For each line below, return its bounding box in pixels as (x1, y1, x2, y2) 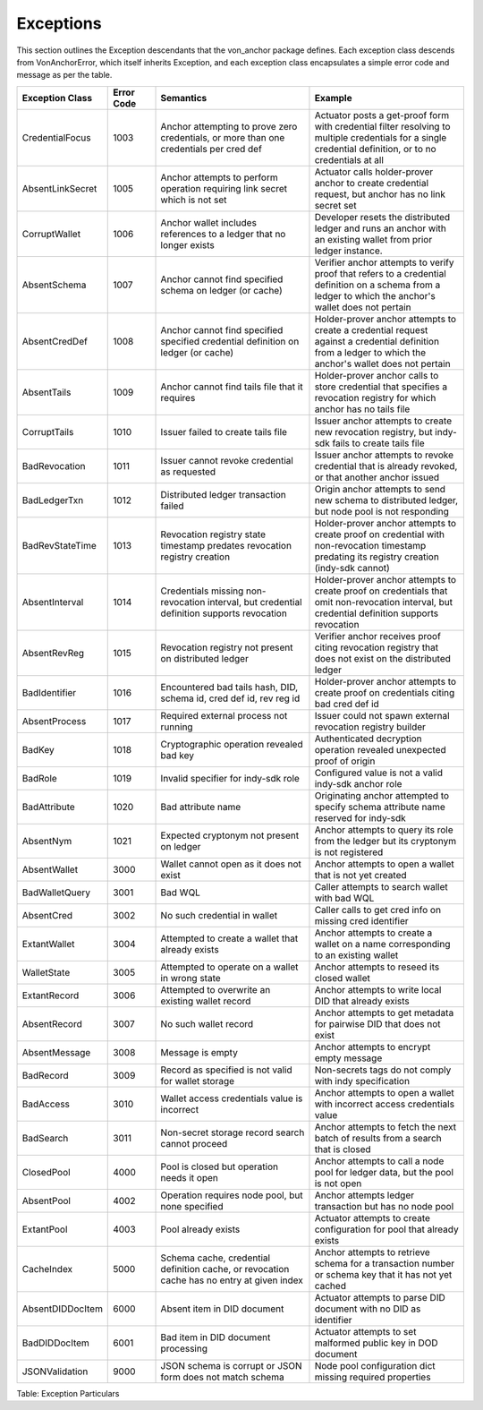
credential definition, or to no (314, 142, 437, 155)
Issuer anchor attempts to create (314, 414, 452, 427)
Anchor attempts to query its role (314, 824, 453, 836)
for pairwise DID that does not (314, 1017, 441, 1030)
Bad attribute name (160, 800, 241, 813)
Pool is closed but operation (160, 1160, 279, 1173)
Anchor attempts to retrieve (314, 1245, 431, 1258)
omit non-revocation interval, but (314, 595, 453, 608)
